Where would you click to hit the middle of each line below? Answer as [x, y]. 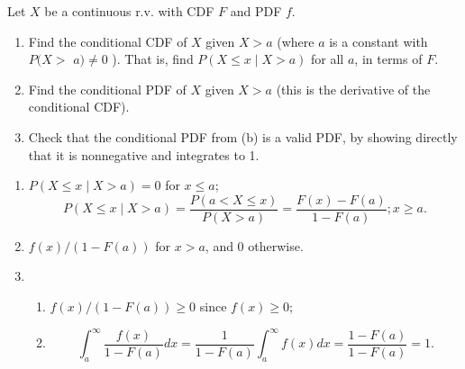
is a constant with [378, 41]
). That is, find [153, 59]
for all [328, 59]
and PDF [256, 11]
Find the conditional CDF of [108, 41]
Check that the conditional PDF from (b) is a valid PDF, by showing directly [243, 136]
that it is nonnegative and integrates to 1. [144, 154]
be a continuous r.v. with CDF [129, 11]
